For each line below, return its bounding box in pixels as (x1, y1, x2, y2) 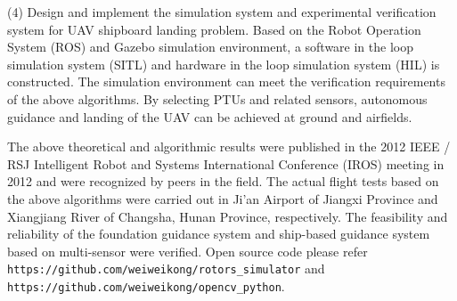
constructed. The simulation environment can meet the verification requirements (7, 72, 445, 91)
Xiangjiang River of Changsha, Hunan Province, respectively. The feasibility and (7, 207, 448, 225)
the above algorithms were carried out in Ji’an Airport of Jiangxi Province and (7, 189, 438, 207)
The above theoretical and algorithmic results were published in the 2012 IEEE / (7, 137, 451, 156)
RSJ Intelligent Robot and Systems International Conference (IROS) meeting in (7, 154, 445, 173)
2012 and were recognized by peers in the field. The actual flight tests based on (7, 172, 439, 191)
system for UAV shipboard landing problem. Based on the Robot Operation (7, 20, 421, 38)
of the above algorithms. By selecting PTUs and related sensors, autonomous (7, 89, 428, 108)
